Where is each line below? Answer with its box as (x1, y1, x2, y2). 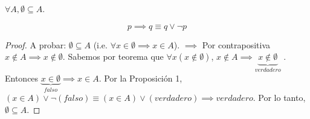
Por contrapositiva (202, 38, 270, 51)
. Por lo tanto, (253, 91, 306, 104)
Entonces (5, 71, 39, 84)
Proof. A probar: (5, 38, 66, 51)
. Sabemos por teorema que (62, 50, 164, 63)
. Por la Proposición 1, (98, 71, 182, 84)
